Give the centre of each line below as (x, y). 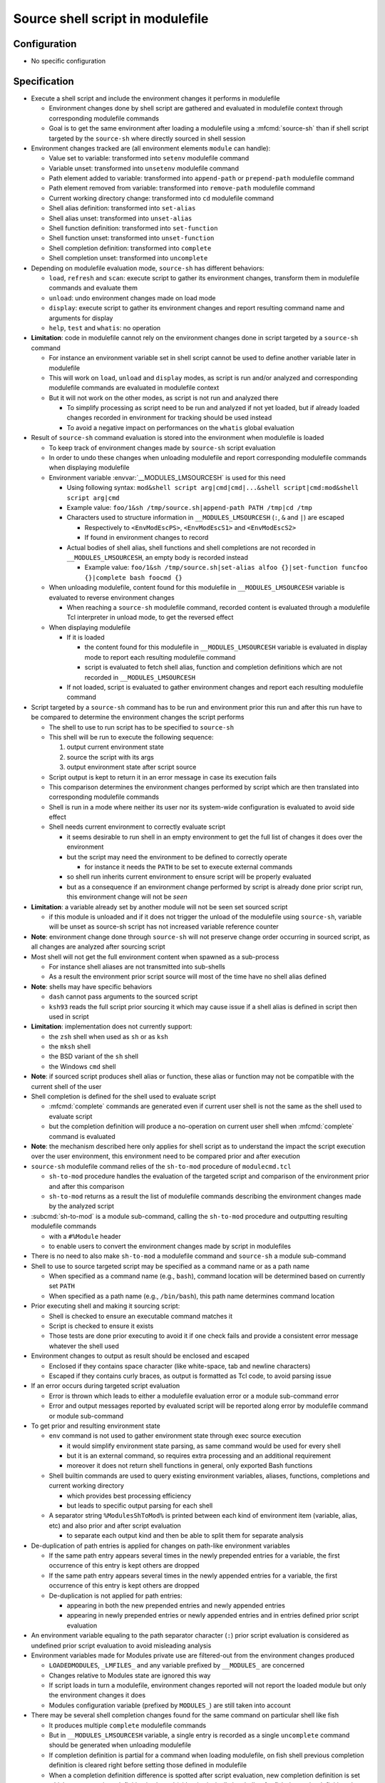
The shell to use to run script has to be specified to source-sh (142, 727)
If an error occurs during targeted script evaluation (106, 1386)
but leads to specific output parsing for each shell (140, 1506)
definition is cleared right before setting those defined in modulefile (148, 1765)
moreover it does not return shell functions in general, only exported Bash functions (190, 1466)
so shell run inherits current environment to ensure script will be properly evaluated (189, 877)
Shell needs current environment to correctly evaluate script (137, 827)
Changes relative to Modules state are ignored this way (130, 1675)
